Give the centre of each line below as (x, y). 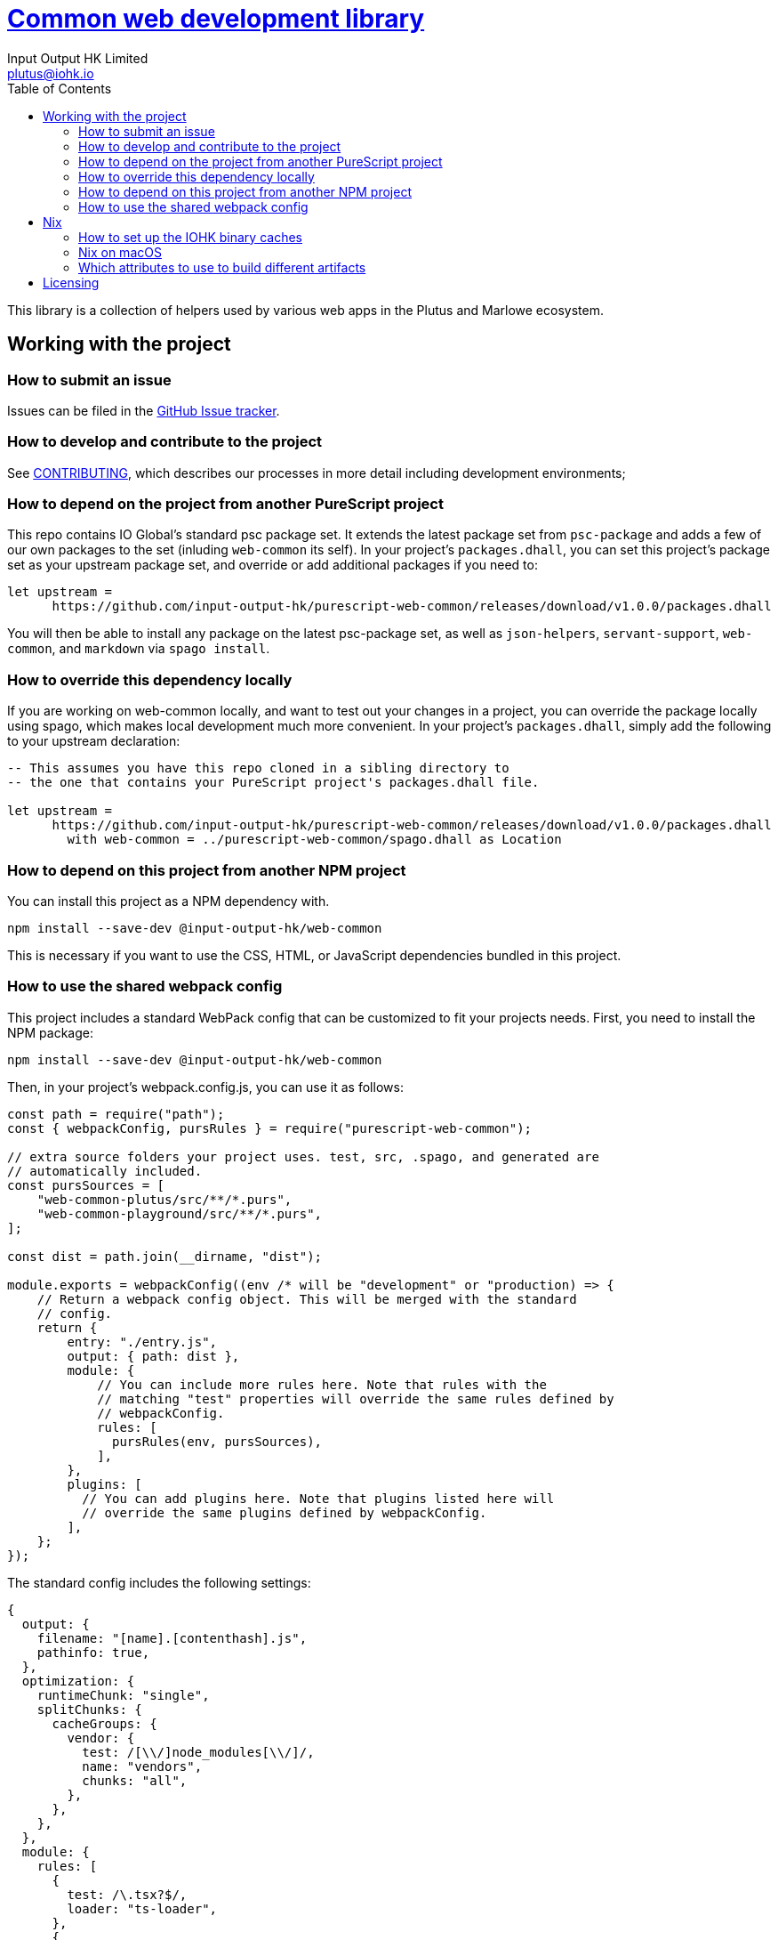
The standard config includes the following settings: (159, 1582)
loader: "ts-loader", (142, 1908)
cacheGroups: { (104, 1723)
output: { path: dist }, (153, 1356)
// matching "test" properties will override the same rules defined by (356, 1398)
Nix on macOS (120, 252)
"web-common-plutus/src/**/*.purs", (164, 1199)
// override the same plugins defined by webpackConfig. (285, 1512)
